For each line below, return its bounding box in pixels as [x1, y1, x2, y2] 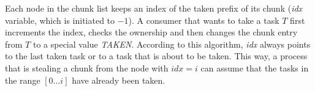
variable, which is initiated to [5, 13, 115, 26]
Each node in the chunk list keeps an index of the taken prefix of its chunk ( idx [5, 2, 303, 14]
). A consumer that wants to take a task [128, 13, 279, 26]
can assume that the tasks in [200, 61, 309, 74]
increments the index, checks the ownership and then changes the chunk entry [5, 26, 298, 38]
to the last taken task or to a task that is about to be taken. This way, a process [5, 49, 308, 62]
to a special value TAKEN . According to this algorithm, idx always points [32, 37, 311, 50]
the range [5, 73, 40, 86]
